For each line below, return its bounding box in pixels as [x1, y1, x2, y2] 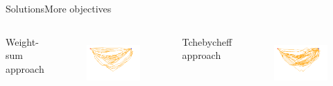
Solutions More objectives [6, 1, 112, 15]
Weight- [6, 34, 39, 49]
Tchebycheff [182, 34, 232, 49]
